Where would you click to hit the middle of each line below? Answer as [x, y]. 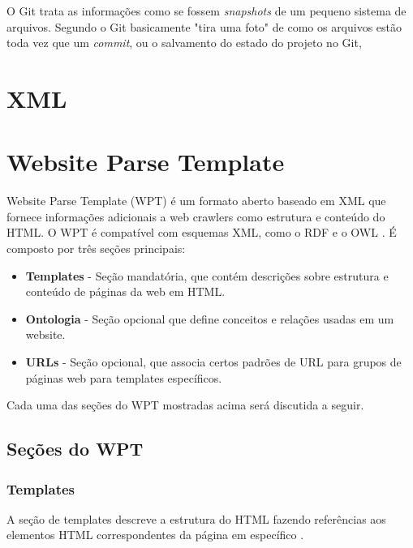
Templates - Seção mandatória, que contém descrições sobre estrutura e [207, 275]
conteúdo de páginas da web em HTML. [125, 291]
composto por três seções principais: [96, 248]
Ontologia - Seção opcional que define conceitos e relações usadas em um [210, 318]
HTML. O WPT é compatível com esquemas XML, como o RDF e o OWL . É [202, 232]
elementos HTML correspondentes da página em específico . [155, 535]
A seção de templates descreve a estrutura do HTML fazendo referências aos [196, 518]
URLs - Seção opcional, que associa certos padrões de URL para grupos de [213, 362]
